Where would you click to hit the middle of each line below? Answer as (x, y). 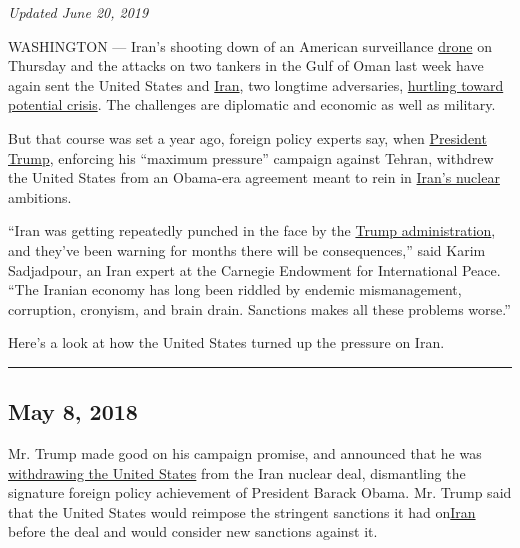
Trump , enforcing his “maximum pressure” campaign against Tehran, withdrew (251, 157)
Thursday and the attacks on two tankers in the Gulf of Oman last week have (246, 65)
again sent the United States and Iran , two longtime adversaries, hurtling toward (256, 84)
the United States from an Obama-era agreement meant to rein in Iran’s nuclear (254, 177)
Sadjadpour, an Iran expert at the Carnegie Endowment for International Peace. (254, 269)
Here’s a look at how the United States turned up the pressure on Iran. (226, 342)
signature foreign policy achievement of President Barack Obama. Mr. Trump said (260, 492)
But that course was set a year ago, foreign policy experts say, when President (247, 137)
